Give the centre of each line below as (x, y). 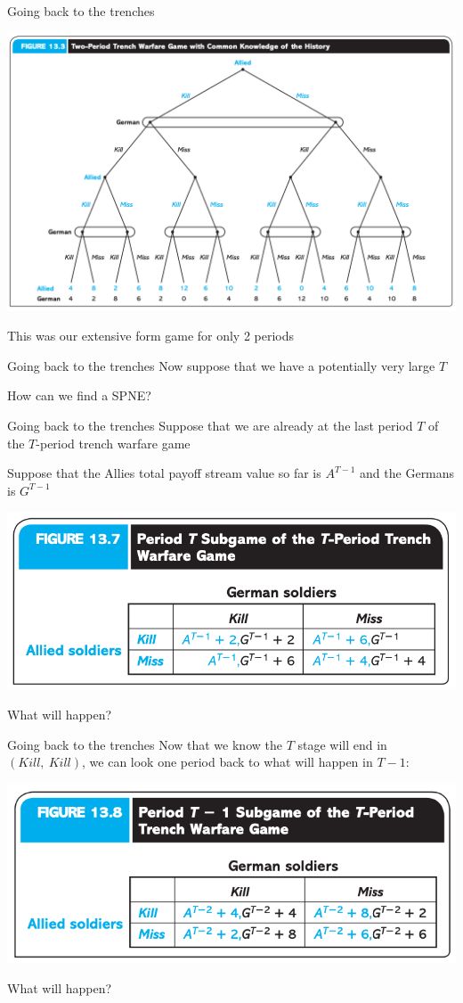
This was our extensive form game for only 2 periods (151, 336)
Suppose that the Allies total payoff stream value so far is (164, 473)
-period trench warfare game (113, 443)
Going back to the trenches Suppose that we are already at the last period (210, 426)
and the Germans (407, 473)
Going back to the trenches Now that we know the (145, 744)
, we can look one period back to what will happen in (227, 762)
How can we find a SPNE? (79, 395)
